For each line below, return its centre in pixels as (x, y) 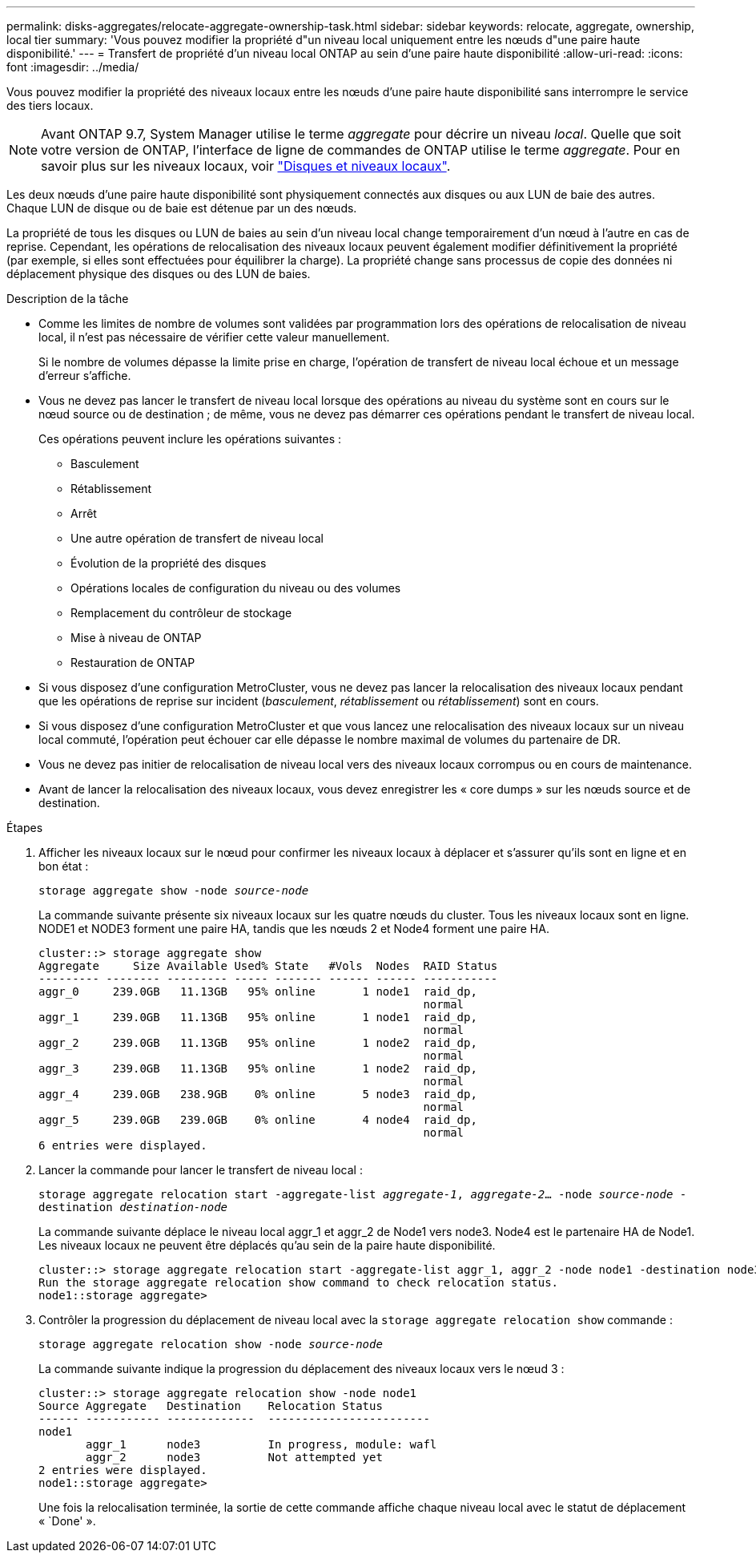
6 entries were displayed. (123, 1145)
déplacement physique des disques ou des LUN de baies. (159, 274)
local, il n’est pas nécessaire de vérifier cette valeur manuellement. (214, 337)
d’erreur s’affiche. (85, 376)
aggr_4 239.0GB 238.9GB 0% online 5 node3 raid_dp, (258, 1094)
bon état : (64, 866)
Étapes (25, 828)
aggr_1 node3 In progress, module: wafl (261, 1444)
